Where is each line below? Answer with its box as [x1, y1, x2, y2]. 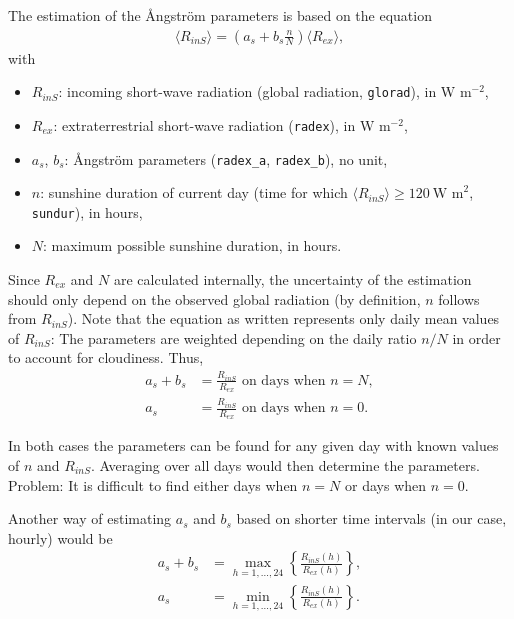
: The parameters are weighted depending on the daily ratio [50, 327, 417, 348]
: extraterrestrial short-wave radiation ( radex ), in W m [53, 114, 391, 135]
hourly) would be [8, 527, 113, 548]
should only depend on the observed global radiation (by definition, [8, 288, 421, 309]
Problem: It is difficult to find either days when [8, 474, 298, 495]
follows [438, 288, 480, 309]
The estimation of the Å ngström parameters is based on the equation [8, 5, 432, 25]
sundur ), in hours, [31, 201, 143, 222]
